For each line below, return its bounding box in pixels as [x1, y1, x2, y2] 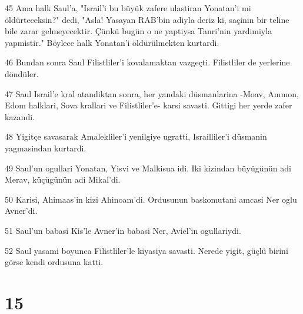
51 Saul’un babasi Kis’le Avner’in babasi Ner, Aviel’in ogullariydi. [5, 224, 241, 236]
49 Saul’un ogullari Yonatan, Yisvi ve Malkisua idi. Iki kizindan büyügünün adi [5, 161, 291, 174]
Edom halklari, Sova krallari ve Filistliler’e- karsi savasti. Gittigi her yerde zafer [5, 99, 292, 111]
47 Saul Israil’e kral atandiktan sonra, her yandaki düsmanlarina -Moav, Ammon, [5, 87, 299, 100]
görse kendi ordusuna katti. [5, 256, 104, 268]
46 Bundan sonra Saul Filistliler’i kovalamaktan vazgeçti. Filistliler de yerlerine [5, 56, 290, 68]
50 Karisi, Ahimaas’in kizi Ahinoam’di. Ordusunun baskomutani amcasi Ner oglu [5, 193, 297, 205]
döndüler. [5, 67, 39, 80]
